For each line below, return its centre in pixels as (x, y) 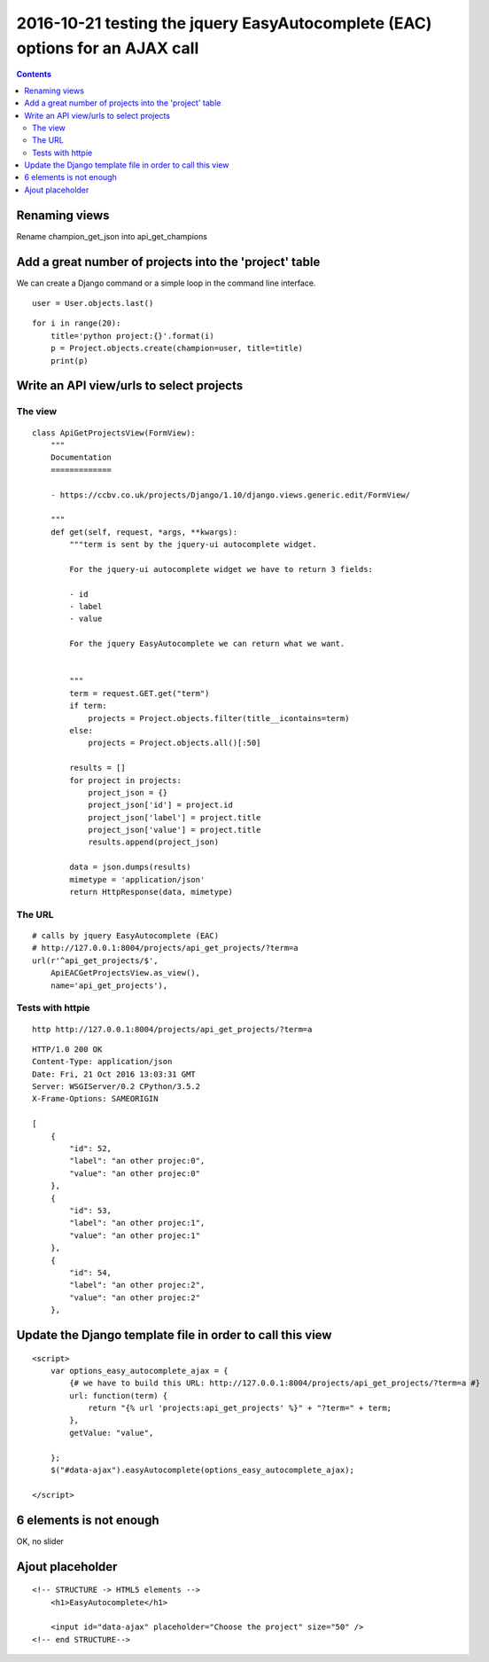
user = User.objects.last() (93, 303)
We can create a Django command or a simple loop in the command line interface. (166, 283)
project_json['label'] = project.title (175, 817)
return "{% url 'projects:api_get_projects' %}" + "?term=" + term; (240, 1408)
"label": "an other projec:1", (137, 1223)
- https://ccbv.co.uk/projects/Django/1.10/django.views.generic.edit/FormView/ (230, 495)
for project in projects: (125, 780)
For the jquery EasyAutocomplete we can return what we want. (207, 644)
